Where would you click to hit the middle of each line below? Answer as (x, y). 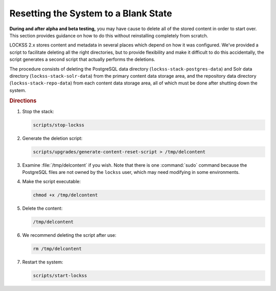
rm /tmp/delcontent (57, 249)
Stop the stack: (38, 111)
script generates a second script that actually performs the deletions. (82, 59)
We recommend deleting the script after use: (69, 235)
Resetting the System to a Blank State (91, 13)
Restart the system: (43, 262)
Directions (23, 101)
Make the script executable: (52, 182)
